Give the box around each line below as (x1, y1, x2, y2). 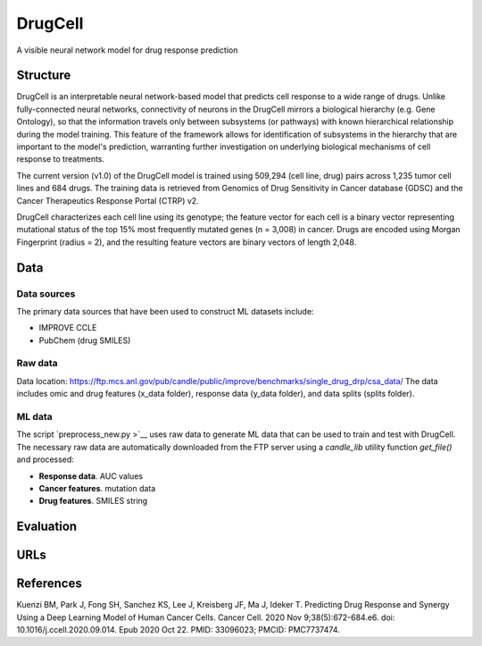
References (16, 576, 82, 591)
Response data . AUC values (38, 470, 143, 482)
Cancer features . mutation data (38, 482, 156, 493)
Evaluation (16, 519, 78, 534)
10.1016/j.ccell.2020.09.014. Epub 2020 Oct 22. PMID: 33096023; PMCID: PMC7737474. (16, 625, 340, 635)
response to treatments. (16, 154, 105, 164)
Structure (16, 68, 71, 83)
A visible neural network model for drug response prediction (16, 45, 238, 55)
